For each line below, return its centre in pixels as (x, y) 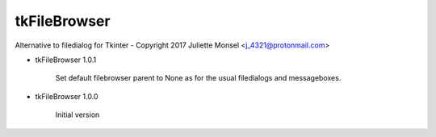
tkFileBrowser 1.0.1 (66, 60)
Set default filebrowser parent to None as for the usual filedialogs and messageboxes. (198, 78)
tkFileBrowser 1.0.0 (67, 96)
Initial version (78, 115)
